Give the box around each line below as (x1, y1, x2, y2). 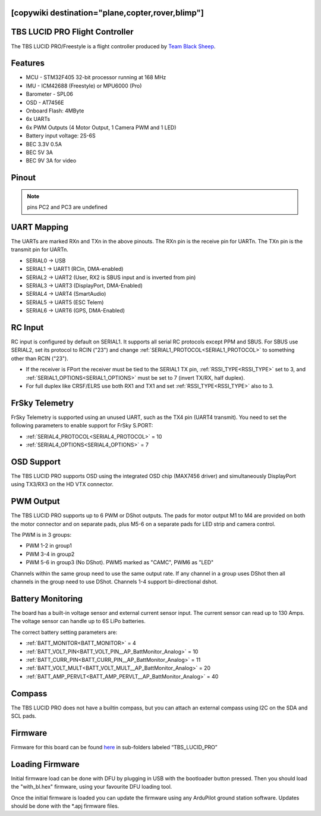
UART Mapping (11, 222, 68, 232)
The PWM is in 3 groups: (11, 532, 71, 539)
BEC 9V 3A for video (26, 157, 77, 164)
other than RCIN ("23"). (11, 355, 68, 362)
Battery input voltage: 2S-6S (26, 132, 96, 139)
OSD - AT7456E (26, 99, 65, 106)
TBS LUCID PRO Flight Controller (11, 27, 134, 37)
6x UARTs (26, 115, 51, 123)
